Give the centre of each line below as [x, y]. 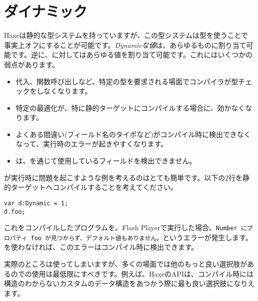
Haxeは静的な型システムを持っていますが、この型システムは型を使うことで [126, 35]
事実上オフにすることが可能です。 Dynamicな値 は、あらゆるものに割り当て [125, 45]
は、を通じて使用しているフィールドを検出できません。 [106, 161]
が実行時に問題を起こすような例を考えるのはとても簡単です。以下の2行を [123, 177]
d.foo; [15, 212]
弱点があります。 [32, 64]
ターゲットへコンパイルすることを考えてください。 [94, 187]
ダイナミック [46, 11]
